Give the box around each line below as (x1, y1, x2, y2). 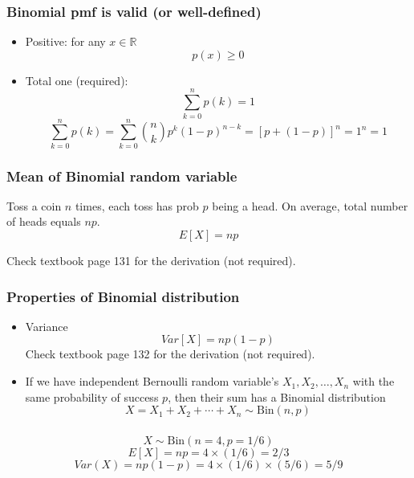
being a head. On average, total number (212, 197, 408, 214)
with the (352, 373, 395, 390)
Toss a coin (6, 197, 62, 214)
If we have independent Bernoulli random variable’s (25, 373, 279, 390)
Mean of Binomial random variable (6, 165, 237, 186)
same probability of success (25, 388, 159, 405)
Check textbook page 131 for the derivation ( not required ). (6, 252, 296, 269)
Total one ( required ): (25, 71, 128, 88)
